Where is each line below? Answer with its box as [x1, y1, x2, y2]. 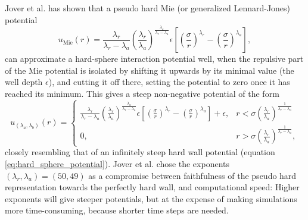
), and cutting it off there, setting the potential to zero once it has [48, 76, 290, 88]
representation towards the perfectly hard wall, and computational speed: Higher [5, 181, 300, 193]
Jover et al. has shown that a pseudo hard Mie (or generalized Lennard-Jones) [5, 2, 291, 14]
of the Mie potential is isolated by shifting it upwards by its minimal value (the [5, 64, 294, 76]
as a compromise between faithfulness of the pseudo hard [88, 169, 297, 181]
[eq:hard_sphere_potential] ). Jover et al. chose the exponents [5, 157, 229, 169]
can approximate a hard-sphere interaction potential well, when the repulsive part [5, 52, 304, 65]
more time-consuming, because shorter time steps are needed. [5, 204, 229, 216]
